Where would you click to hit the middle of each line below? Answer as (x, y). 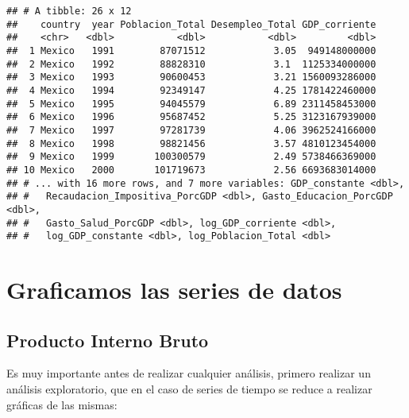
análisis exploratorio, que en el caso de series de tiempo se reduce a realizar (189, 388)
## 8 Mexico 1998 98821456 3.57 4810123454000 (191, 143)
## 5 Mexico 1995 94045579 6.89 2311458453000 (191, 104)
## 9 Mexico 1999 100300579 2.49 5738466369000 (191, 157)
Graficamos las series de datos (174, 289)
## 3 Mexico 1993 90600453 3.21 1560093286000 (191, 77)
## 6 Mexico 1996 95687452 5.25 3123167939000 (191, 117)
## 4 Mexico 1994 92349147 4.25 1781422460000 (191, 90)
